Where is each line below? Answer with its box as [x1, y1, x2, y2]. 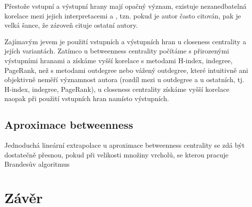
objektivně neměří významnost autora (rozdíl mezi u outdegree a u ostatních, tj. [4, 74, 244, 85]
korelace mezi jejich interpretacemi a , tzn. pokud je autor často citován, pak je [4, 10, 241, 20]
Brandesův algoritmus [4, 159, 70, 169]
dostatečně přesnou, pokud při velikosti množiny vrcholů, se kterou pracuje [4, 149, 229, 159]
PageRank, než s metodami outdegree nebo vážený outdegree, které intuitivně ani [4, 65, 248, 75]
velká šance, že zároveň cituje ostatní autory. [4, 20, 138, 30]
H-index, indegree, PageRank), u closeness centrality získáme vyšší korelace [4, 84, 230, 94]
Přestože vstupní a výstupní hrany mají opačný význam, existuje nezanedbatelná [4, 1, 247, 11]
